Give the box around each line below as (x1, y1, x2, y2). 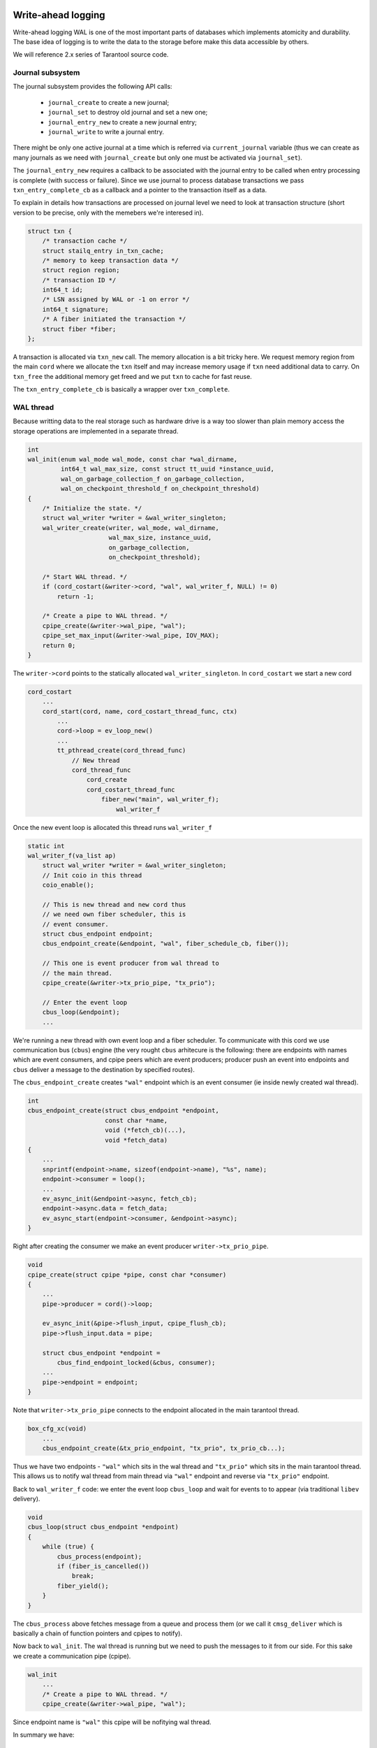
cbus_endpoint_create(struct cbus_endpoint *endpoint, (27, 1107, 219, 1115)
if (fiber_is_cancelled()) (57, 1563, 149, 1570)
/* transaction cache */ (42, 237, 128, 245)
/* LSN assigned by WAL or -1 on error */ (42, 296, 190, 303)
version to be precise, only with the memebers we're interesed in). (13, 208, 204, 217)
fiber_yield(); (57, 1582, 110, 1590)
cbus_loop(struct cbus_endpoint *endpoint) (27, 1523, 179, 1531)
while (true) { (42, 1542, 94, 1551)
